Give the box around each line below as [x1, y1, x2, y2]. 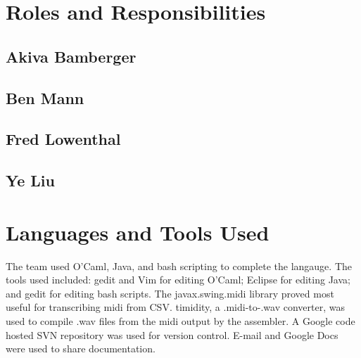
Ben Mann [6, 87, 84, 108]
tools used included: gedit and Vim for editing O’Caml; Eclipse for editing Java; [6, 272, 350, 287]
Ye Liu [6, 170, 55, 191]
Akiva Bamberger [6, 45, 137, 67]
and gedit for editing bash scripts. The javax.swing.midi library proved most [6, 286, 334, 300]
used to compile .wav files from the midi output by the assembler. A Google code [6, 314, 355, 328]
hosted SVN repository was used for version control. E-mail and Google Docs [6, 327, 338, 342]
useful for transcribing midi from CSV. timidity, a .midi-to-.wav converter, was [6, 300, 345, 314]
